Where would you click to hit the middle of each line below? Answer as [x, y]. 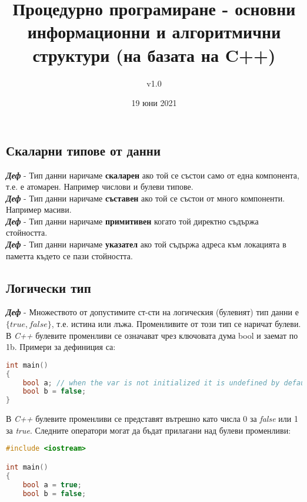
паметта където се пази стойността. [69, 255]
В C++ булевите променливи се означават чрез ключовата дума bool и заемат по [152, 335]
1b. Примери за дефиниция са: [61, 347]
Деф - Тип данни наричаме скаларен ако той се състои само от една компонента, [153, 175]
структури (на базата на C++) [154, 55]
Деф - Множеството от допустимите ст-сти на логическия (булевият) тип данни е [152, 312]
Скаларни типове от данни [84, 150]
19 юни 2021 [154, 103]
